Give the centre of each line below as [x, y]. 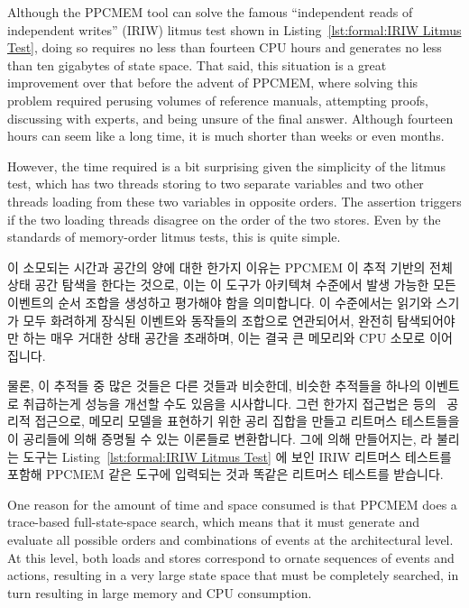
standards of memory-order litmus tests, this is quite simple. [174, 237]
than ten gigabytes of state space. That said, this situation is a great [197, 64]
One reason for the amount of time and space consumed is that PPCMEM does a [232, 504]
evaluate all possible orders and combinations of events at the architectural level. [230, 540]
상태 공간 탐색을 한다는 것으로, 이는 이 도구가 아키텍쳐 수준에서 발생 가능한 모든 [232, 285]
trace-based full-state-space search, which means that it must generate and [214, 522]
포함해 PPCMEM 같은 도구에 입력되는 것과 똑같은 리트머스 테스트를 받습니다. [225, 474]
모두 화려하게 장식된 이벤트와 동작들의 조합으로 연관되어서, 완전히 [208, 320]
